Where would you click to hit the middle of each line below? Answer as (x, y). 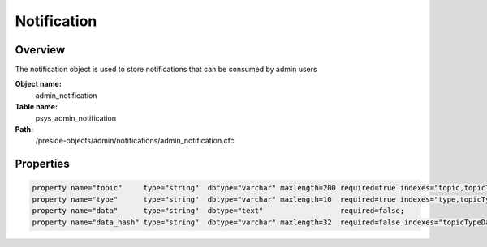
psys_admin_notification (76, 118)
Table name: (37, 107)
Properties (42, 164)
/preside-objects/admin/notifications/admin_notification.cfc (135, 141)
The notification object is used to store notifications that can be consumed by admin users (166, 70)
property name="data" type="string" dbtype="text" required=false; (218, 211)
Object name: (39, 84)
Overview (40, 50)
